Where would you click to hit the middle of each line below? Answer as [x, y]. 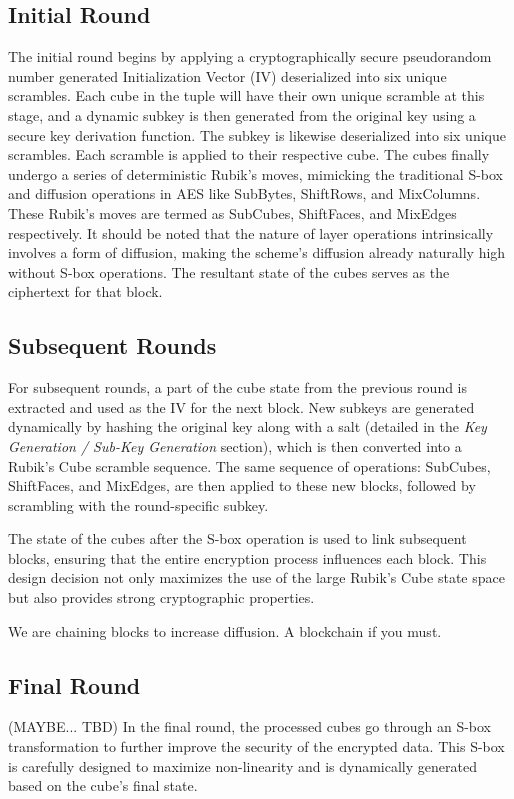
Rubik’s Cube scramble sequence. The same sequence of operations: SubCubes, [249, 465]
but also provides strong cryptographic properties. [161, 597]
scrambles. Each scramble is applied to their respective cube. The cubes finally [249, 154]
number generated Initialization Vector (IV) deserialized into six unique [227, 75]
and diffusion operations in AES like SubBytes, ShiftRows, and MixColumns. [244, 193]
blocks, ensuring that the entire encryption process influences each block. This [247, 557]
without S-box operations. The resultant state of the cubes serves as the [229, 271]
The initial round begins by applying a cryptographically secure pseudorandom [250, 56]
